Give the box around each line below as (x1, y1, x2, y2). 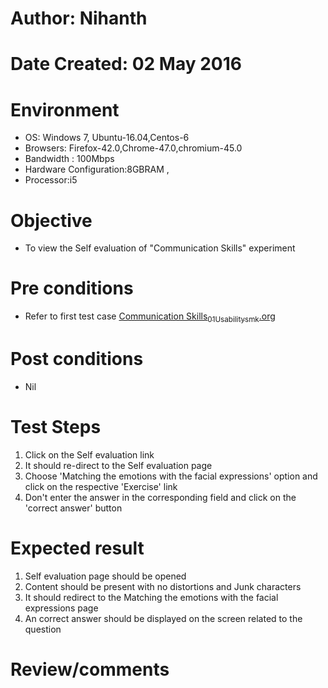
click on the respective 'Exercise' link (24, 480, 178, 492)
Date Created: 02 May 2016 (10, 53, 242, 76)
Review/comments (10, 658, 170, 681)
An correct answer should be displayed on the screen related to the (24, 612, 303, 624)
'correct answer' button (24, 502, 123, 514)
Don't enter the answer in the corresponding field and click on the (24, 491, 297, 503)
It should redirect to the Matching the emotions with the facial (24, 591, 279, 603)
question (24, 623, 62, 635)
